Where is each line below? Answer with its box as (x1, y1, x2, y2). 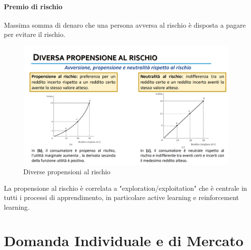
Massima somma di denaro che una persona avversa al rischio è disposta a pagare (4, 19, 246, 30)
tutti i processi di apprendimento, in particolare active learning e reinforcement (4, 192, 239, 202)
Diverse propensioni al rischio (23, 167, 110, 177)
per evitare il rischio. (4, 29, 65, 39)
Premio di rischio (4, 1, 63, 11)
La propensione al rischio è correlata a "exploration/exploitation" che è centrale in (4, 183, 247, 193)
